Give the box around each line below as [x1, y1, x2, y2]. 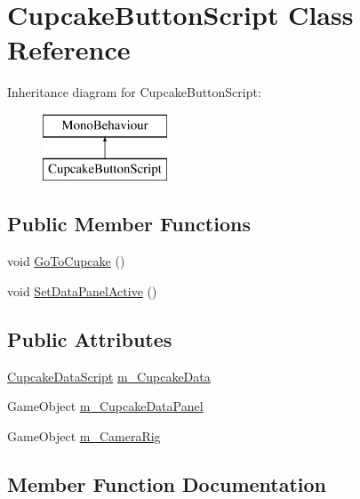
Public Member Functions [7, 210, 251, 237]
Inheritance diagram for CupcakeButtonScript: [7, 83, 261, 101]
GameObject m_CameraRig [7, 426, 161, 445]
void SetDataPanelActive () [7, 281, 157, 300]
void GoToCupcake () [7, 252, 125, 270]
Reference [7, 31, 131, 68]
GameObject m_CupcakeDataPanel [7, 397, 204, 415]
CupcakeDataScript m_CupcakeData [7, 366, 211, 385]
